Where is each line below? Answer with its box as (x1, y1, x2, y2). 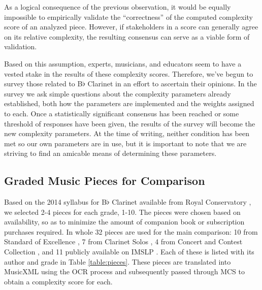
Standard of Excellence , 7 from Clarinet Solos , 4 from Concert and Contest (4, 236, 243, 247)
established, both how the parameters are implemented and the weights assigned (4, 98, 254, 109)
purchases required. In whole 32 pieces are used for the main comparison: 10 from (4, 226, 258, 237)
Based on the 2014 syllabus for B (4, 197, 107, 207)
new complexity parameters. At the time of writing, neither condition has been (4, 128, 249, 139)
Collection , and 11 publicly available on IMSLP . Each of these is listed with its (4, 246, 254, 257)
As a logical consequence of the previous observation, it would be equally (4, 2, 231, 12)
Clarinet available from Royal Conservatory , (112, 197, 251, 207)
